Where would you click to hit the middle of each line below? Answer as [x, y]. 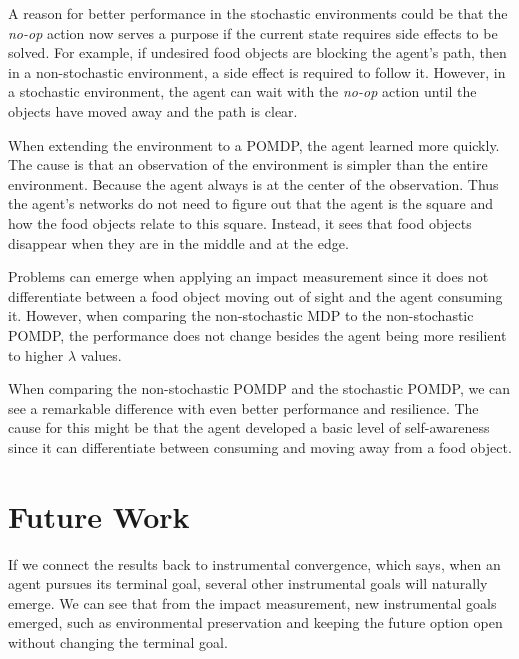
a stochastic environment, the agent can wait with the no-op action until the [242, 91]
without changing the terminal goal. [118, 641]
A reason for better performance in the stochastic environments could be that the [258, 13]
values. [101, 354]
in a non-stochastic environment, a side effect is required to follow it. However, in [257, 71]
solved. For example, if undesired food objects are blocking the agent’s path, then [257, 52]
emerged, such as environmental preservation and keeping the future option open [255, 622]
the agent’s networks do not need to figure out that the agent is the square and [250, 203]
